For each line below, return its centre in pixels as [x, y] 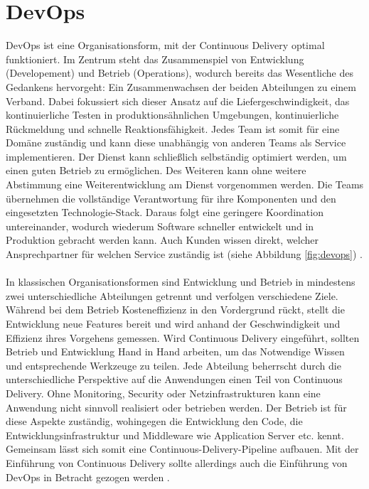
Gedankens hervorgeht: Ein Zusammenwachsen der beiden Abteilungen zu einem [181, 86]
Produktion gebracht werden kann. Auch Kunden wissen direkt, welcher [162, 240]
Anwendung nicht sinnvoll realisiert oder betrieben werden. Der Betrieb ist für [176, 407]
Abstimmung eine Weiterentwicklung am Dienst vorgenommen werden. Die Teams [185, 184]
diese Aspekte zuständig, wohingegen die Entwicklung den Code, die [154, 421]
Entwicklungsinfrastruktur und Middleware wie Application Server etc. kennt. [175, 435]
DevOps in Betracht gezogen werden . [88, 477]
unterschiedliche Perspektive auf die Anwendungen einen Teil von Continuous [174, 379]
